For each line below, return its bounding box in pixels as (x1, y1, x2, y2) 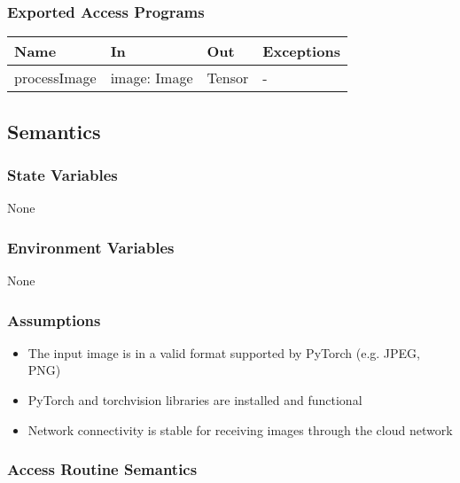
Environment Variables (7, 236, 175, 258)
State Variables (7, 163, 118, 185)
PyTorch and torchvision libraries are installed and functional (27, 391, 363, 409)
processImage (14, 67, 97, 89)
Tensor (207, 67, 249, 89)
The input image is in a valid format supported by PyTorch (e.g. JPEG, (27, 343, 420, 362)
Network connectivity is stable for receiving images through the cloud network (27, 420, 453, 439)
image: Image (110, 67, 193, 89)
